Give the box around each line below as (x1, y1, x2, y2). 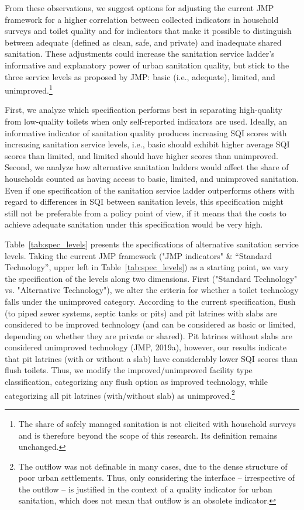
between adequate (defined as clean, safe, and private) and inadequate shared (5, 36, 282, 48)
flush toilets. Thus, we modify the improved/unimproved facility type (5, 364, 253, 376)
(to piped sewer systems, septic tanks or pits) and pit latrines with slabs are (5, 306, 278, 319)
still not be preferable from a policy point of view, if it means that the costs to (5, 206, 286, 219)
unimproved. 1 (5, 82, 53, 96)
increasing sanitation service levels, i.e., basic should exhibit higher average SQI (5, 138, 290, 150)
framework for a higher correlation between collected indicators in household (5, 13, 279, 25)
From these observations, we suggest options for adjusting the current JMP (5, 2, 274, 13)
